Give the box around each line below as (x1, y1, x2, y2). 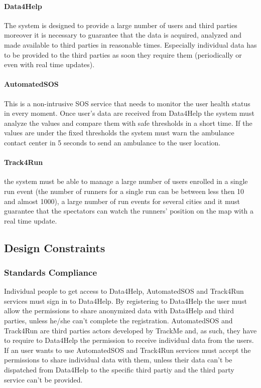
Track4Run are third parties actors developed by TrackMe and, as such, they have (4, 325, 257, 335)
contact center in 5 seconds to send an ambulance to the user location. (4, 137, 221, 147)
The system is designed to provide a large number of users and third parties (4, 20, 237, 30)
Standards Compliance (4, 266, 97, 278)
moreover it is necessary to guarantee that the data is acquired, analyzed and (4, 30, 241, 40)
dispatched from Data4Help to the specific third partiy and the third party (4, 364, 234, 375)
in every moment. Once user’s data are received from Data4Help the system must (4, 108, 254, 118)
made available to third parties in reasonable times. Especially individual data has (4, 39, 257, 50)
